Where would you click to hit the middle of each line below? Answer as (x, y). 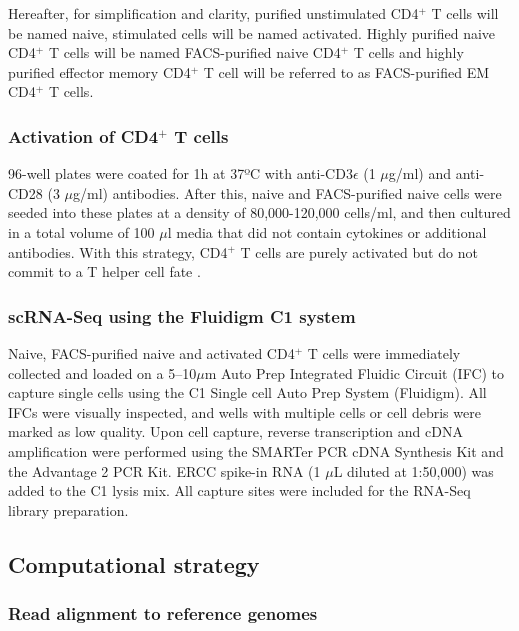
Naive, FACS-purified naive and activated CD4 (151, 352)
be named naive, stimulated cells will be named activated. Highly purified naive (252, 32)
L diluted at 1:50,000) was (413, 470)
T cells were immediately (384, 352)
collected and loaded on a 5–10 (102, 372)
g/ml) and (420, 173)
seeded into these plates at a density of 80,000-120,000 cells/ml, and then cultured (259, 212)
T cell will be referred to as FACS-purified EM (346, 71)
